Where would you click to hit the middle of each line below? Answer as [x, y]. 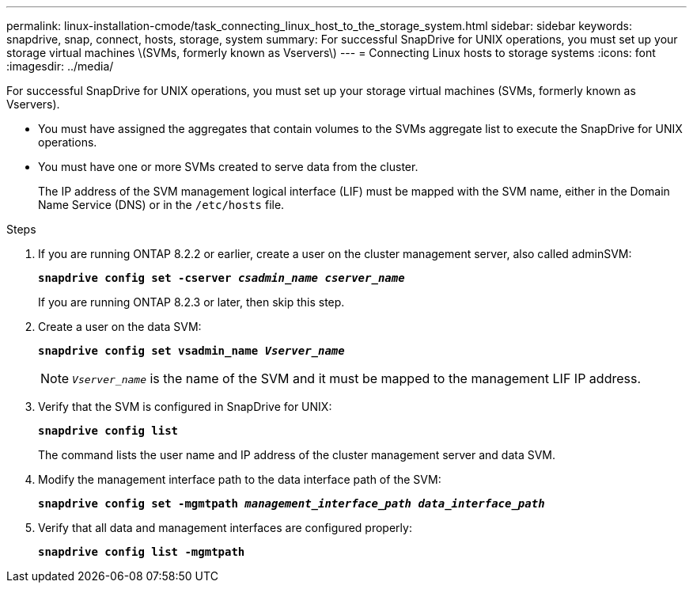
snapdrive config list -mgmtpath [142, 552]
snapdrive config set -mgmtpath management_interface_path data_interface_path [292, 503]
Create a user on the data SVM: [120, 327]
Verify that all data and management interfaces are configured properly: [225, 528]
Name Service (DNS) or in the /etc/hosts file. [161, 205]
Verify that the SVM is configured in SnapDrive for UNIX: [185, 407]
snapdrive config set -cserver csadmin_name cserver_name [222, 278]
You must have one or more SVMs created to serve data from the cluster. [228, 167]
